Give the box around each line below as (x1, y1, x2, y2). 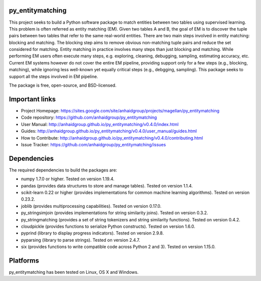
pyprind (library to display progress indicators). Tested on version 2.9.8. (21, 230, 164, 236)
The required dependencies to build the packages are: (9, 167, 117, 173)
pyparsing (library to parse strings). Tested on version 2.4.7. (21, 237, 140, 243)
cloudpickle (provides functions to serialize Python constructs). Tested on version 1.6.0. (21, 223, 195, 229)
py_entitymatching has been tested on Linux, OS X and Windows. (9, 269, 139, 275)
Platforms (9, 256, 39, 265)
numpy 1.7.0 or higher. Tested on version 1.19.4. (21, 176, 115, 182)
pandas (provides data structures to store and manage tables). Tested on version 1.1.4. (21, 183, 193, 188)
